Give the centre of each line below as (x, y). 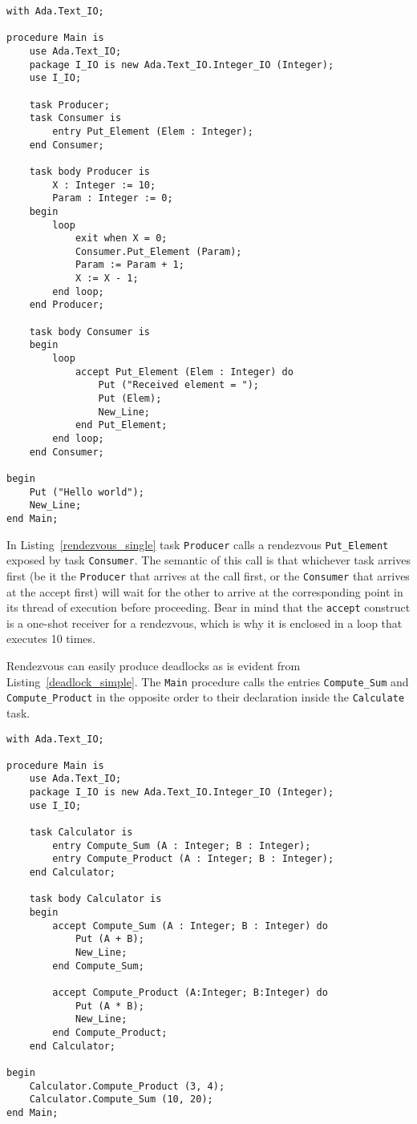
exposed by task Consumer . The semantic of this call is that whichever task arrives (208, 560)
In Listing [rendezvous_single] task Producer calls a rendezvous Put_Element (198, 544)
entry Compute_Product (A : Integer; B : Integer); (193, 859)
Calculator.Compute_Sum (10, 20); (121, 1100)
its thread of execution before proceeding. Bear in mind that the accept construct (208, 607)
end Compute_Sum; (98, 966)
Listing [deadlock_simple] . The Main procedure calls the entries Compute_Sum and (208, 681)
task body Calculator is (95, 899)
